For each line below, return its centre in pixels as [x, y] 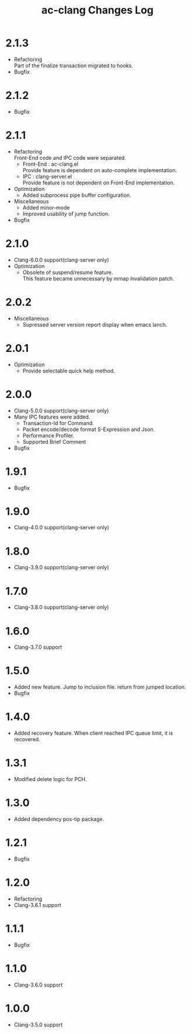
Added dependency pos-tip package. [59, 819]
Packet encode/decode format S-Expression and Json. [89, 429]
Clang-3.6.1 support [38, 905]
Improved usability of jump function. [66, 214]
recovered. [27, 739]
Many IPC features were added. [52, 417]
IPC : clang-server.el [47, 176]
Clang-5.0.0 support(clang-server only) [61, 410]
